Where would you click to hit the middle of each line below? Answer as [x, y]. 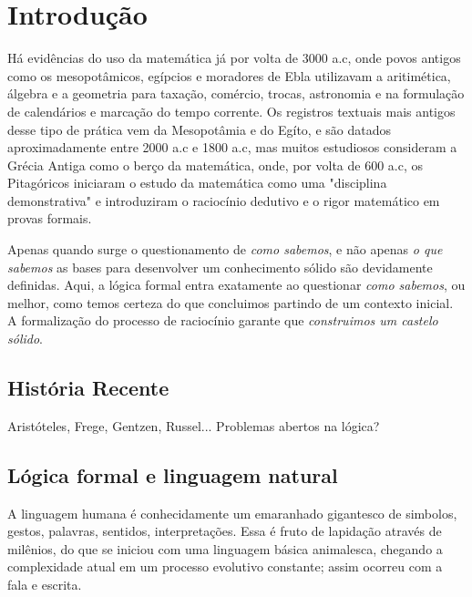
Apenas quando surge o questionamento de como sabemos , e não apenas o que [225, 249]
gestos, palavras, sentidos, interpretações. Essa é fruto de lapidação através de [225, 531]
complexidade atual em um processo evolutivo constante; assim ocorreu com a [225, 566]
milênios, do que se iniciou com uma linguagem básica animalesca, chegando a [225, 548]
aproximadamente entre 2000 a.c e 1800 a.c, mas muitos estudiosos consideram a [232, 147]
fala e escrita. [45, 584]
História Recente [88, 388]
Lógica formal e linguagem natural [173, 474]
